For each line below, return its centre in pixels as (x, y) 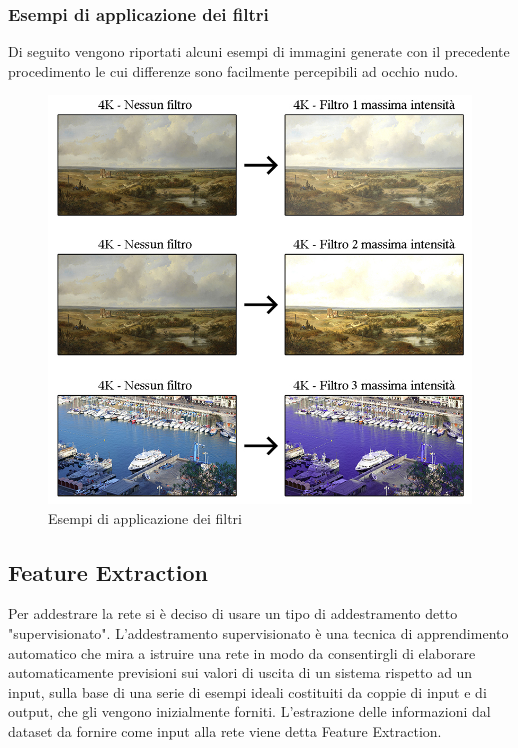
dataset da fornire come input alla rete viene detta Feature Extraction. (225, 730)
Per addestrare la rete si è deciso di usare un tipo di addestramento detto (233, 613)
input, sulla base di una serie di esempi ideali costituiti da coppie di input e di (247, 691)
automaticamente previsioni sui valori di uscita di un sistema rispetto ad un (240, 672)
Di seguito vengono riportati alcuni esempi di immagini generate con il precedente (259, 51)
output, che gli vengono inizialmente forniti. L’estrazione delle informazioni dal (249, 711)
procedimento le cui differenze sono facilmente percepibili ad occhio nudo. (233, 70)
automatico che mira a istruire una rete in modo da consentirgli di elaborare (242, 652)
